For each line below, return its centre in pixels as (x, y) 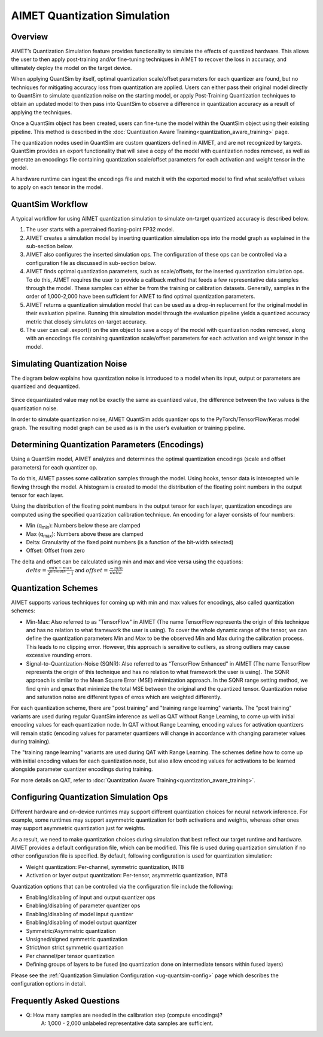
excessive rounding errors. (59, 655)
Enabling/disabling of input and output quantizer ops (91, 898)
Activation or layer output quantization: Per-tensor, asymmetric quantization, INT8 (127, 876)
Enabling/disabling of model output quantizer (81, 922)
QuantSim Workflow (50, 204)
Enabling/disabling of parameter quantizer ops (83, 905)
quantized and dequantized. (45, 386)
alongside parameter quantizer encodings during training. (82, 769)
